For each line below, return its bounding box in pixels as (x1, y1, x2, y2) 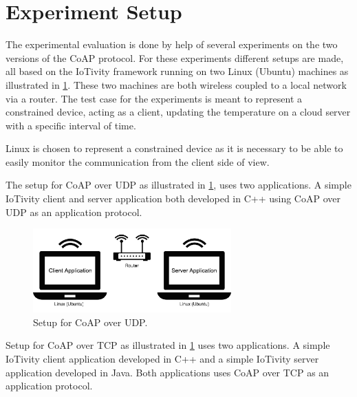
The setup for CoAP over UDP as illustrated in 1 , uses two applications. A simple (6, 178, 351, 192)
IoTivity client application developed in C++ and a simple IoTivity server (6, 352, 319, 366)
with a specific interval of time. (6, 118, 136, 132)
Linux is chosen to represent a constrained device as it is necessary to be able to (6, 141, 343, 155)
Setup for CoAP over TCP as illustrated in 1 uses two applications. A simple (6, 338, 330, 352)
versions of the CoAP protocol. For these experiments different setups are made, (6, 50, 344, 65)
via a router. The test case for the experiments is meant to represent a (6, 91, 303, 105)
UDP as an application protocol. (6, 204, 142, 219)
